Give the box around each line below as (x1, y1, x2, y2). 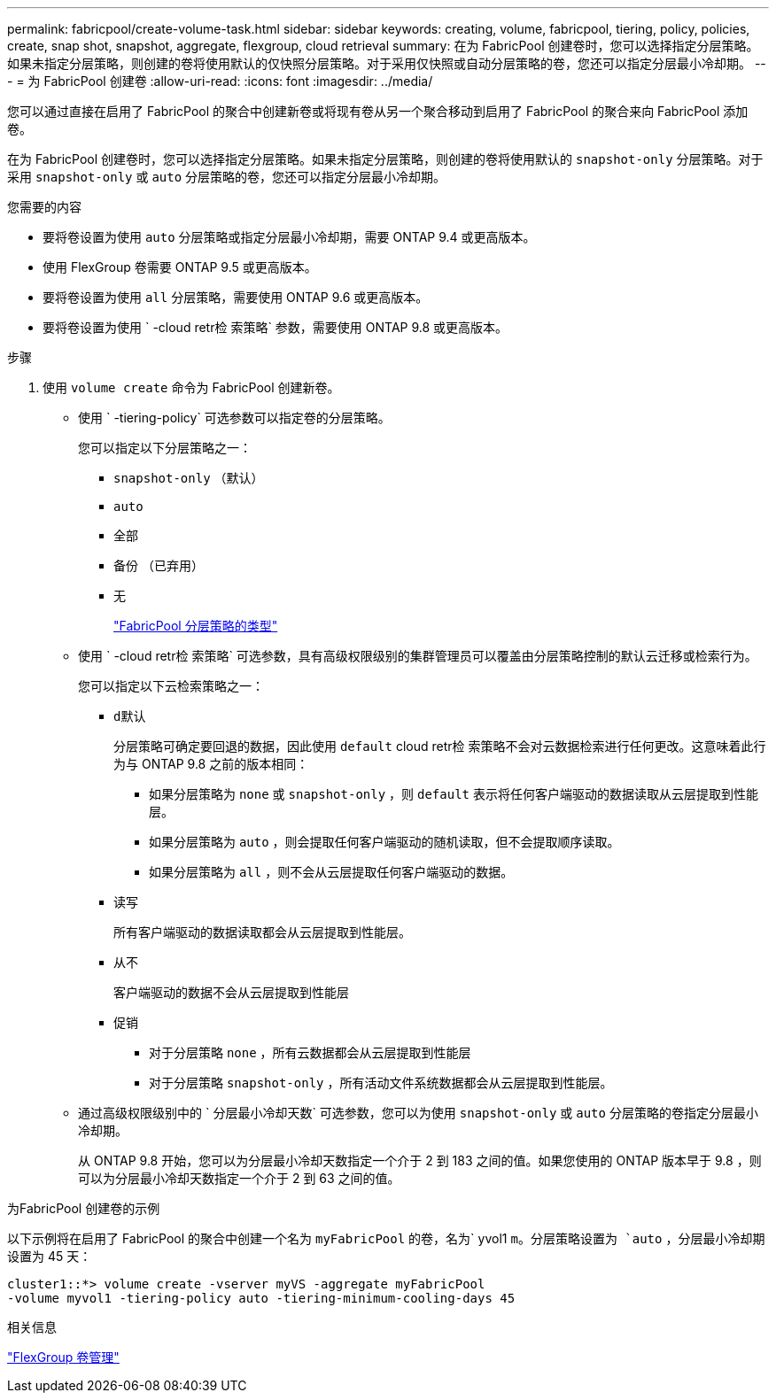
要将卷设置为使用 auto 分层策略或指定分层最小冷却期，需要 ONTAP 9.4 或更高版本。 (43, 229, 536, 244)
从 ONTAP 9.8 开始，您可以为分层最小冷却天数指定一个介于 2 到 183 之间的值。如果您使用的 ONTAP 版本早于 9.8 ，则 (78, 1153, 762, 1168)
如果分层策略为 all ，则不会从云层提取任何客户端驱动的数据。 (149, 864, 514, 879)
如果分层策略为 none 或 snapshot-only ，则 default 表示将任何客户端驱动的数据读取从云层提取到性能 (149, 786, 758, 801)
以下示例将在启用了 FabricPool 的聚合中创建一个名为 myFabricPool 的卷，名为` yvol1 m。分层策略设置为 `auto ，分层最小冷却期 (7, 1231, 765, 1246)
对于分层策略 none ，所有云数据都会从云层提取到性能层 (149, 1045, 471, 1060)
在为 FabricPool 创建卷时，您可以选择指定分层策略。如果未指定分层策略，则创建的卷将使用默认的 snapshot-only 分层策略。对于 (7, 151, 764, 166)
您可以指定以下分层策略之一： (78, 440, 252, 455)
